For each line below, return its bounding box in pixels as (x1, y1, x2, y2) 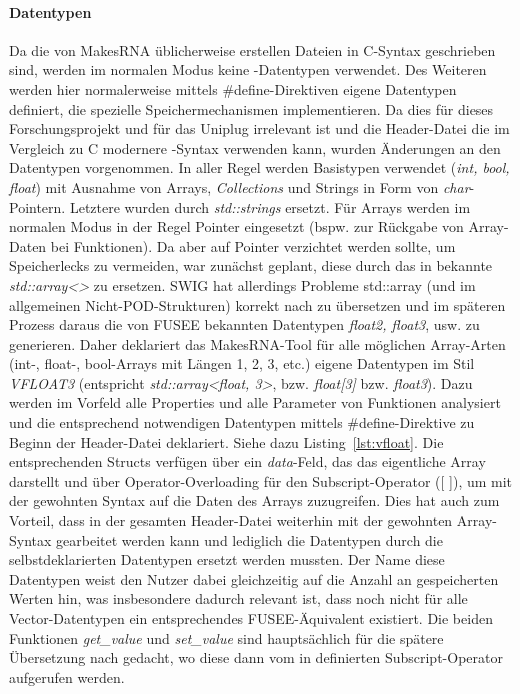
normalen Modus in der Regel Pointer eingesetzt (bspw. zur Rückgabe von (9, 216, 464, 237)
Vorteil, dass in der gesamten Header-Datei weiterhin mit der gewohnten (9, 510, 453, 531)
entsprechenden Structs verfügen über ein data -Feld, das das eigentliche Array (9, 451, 486, 472)
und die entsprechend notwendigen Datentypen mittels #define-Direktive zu (9, 412, 475, 433)
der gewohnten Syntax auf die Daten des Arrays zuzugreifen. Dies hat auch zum (9, 490, 500, 511)
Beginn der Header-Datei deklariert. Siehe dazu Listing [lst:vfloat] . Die (9, 431, 444, 452)
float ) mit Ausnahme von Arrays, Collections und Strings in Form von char (9, 176, 470, 197)
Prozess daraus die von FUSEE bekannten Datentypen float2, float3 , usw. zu (9, 314, 480, 335)
